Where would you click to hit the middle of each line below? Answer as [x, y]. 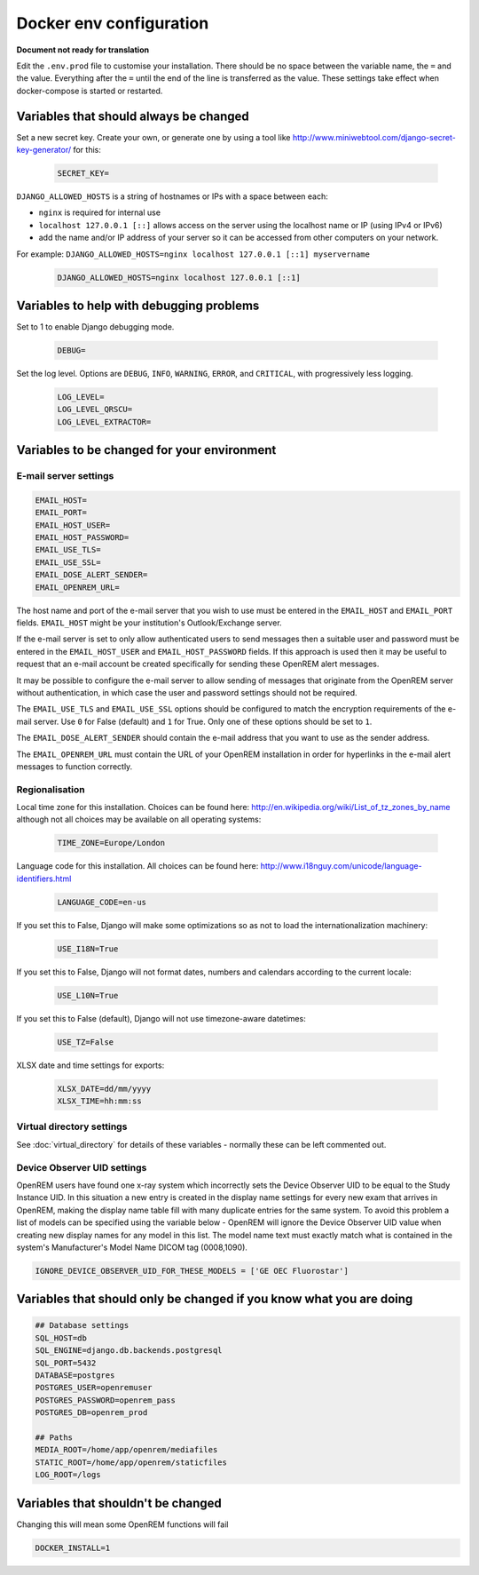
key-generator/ [44, 150]
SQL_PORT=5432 [66, 1363]
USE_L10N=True [88, 995]
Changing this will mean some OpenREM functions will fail [122, 1524]
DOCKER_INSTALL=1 [73, 1547]
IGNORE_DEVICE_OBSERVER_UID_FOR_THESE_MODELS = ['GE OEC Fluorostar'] [192, 1271]
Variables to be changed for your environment [146, 450]
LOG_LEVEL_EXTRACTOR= [104, 422]
